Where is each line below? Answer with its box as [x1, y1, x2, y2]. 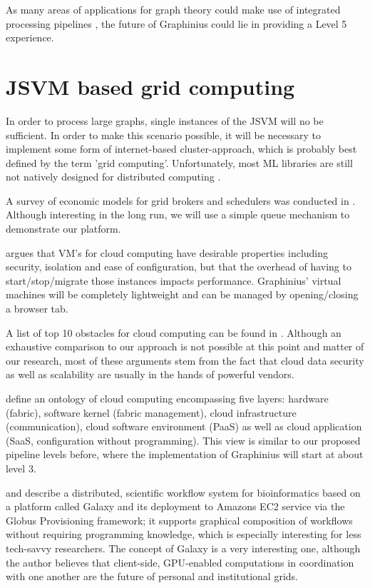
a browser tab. [6, 301, 68, 316]
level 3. [6, 460, 36, 475]
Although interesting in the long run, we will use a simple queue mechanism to [6, 207, 350, 222]
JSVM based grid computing [6, 71, 295, 101]
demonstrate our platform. [6, 221, 121, 236]
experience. [6, 30, 54, 45]
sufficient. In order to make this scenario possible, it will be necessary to [6, 127, 322, 142]
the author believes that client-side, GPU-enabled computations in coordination [6, 554, 354, 569]
